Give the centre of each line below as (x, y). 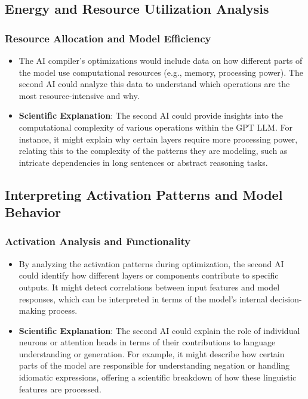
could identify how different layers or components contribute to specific (149, 275)
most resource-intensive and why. (79, 95)
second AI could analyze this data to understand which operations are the (154, 84)
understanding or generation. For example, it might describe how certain (152, 353)
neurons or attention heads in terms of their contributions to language (147, 342)
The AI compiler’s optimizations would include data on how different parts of (161, 60)
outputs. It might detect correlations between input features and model (149, 287)
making (32, 310)
